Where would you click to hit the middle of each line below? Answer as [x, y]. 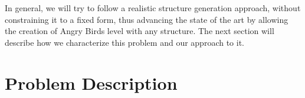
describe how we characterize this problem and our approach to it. [124, 42]
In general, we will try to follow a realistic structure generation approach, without [153, 8]
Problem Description [91, 82]
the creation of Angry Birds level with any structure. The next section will [140, 31]
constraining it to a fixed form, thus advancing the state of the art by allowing [147, 19]
